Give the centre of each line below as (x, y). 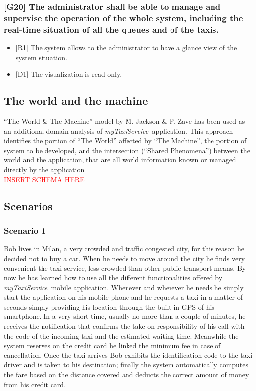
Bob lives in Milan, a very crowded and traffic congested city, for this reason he (124, 249)
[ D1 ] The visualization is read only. (69, 74)
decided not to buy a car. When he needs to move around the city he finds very (125, 258)
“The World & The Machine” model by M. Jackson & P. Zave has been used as (125, 121)
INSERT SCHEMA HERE (44, 179)
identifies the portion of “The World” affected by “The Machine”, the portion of (125, 140)
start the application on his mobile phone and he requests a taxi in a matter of (124, 297)
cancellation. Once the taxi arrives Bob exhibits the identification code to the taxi (128, 355)
